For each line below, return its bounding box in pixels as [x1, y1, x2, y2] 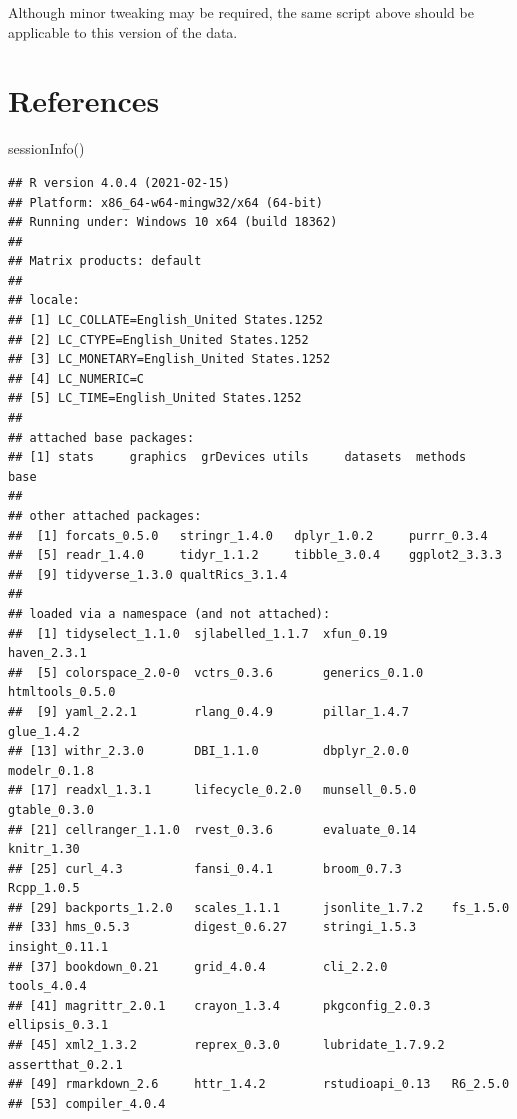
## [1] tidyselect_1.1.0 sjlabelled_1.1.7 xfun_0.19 [8, 626, 388, 641]
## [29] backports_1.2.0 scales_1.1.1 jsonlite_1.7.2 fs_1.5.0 [8, 900, 510, 915]
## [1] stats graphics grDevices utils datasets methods [8, 450, 467, 465]
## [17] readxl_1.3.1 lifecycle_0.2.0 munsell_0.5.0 [8, 783, 417, 798]
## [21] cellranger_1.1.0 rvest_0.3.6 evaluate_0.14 [8, 822, 417, 837]
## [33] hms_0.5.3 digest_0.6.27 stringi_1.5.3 [8, 920, 417, 935]
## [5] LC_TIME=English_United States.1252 [8, 391, 302, 406]
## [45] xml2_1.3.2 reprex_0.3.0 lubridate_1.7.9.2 [8, 1038, 445, 1053]
